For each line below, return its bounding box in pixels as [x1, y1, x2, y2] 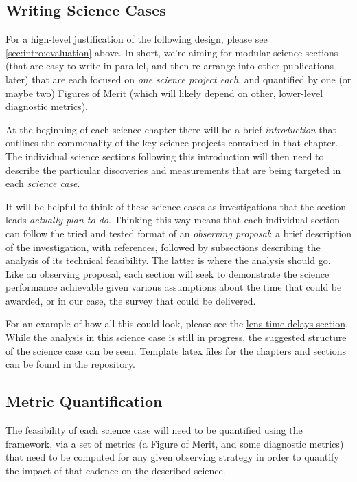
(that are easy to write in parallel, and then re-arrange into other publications [5, 58, 334, 73]
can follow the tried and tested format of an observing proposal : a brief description [5, 226, 352, 240]
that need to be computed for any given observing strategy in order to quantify [5, 450, 339, 464]
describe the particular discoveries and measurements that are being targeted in [5, 162, 341, 177]
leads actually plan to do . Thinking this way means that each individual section [5, 212, 340, 227]
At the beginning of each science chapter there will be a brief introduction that [5, 122, 337, 136]
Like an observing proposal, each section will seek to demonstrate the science [5, 266, 330, 281]
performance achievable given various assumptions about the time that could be [5, 280, 342, 294]
